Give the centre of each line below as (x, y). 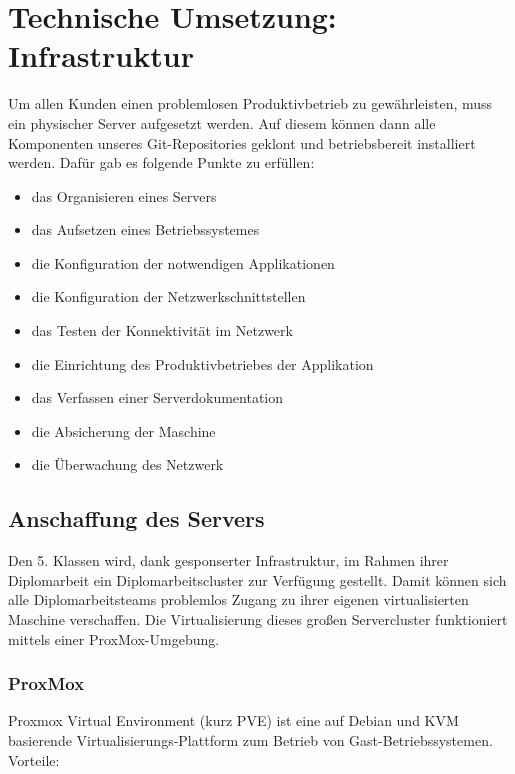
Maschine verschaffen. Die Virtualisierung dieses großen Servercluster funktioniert (258, 619)
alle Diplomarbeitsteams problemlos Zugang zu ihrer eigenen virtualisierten (238, 599)
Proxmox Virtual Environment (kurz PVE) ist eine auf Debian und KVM (233, 720)
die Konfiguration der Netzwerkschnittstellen (168, 296)
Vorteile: (34, 759)
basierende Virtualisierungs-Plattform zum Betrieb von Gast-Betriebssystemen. (250, 740)
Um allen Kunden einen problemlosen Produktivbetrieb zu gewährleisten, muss (250, 103)
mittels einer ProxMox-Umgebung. (114, 638)
